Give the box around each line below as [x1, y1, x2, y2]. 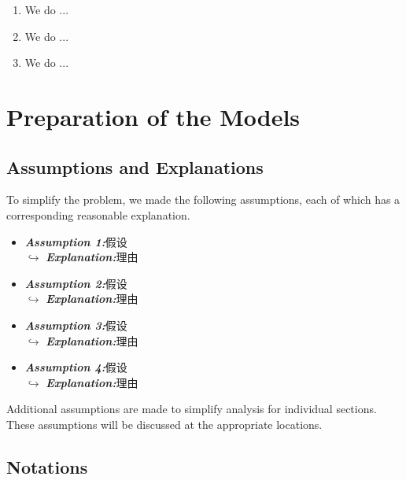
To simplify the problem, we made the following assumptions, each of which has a [6, 191, 400, 208]
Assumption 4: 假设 [24, 359, 127, 375]
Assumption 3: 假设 [24, 316, 127, 333]
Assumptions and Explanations [6, 154, 264, 179]
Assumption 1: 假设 [24, 233, 127, 249]
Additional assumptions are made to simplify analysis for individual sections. [6, 401, 377, 417]
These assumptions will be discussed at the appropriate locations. [6, 415, 323, 432]
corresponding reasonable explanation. [6, 206, 190, 223]
